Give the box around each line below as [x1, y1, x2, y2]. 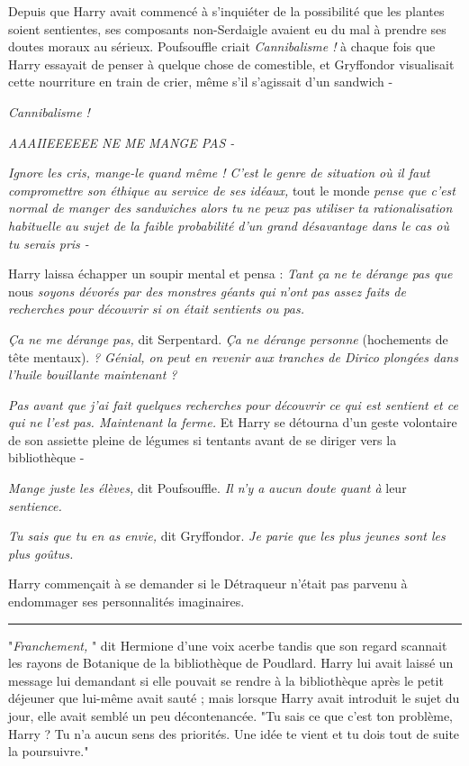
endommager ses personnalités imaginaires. [8, 592, 245, 611]
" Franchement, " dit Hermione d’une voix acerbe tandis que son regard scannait [8, 635, 447, 654]
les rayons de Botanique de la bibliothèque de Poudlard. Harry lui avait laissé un [8, 653, 454, 672]
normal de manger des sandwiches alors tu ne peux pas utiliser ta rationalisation [8, 198, 453, 217]
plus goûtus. [8, 543, 74, 562]
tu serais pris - [8, 233, 89, 252]
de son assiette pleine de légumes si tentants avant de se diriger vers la [8, 430, 397, 449]
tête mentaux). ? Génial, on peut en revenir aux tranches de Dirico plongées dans [8, 347, 458, 366]
